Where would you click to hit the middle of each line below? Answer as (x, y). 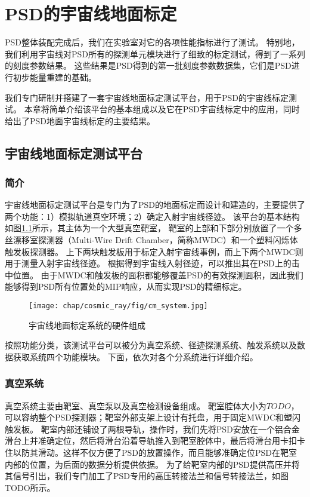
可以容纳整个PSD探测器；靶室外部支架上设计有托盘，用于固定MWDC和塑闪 (153, 417)
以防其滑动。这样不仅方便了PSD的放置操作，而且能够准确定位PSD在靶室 (155, 452)
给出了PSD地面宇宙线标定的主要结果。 (80, 120)
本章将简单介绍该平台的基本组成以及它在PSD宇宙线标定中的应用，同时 (162, 109)
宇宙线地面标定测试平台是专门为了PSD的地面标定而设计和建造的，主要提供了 (155, 205)
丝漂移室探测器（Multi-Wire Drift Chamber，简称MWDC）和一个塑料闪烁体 (151, 240)
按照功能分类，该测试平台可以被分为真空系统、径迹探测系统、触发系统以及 (151, 345)
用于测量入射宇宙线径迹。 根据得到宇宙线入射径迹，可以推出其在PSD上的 (148, 263)
